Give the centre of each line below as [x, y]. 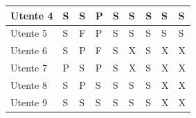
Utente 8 [29, 84]
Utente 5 [29, 33]
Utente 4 [32, 15]
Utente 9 [29, 102]
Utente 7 [29, 68]
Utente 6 [29, 50]
